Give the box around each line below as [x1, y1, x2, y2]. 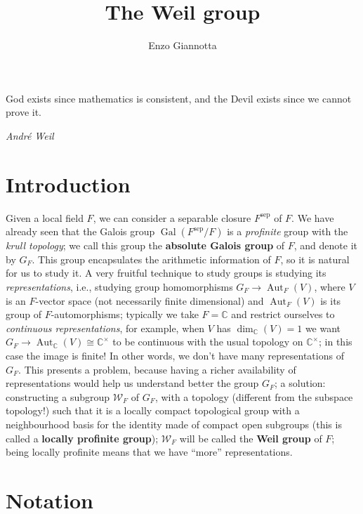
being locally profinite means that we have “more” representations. [6, 444, 293, 459]
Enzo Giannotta [148, 38, 217, 53]
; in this [319, 334, 352, 349]
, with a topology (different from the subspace [154, 389, 353, 404]
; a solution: [275, 376, 326, 390]
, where [314, 279, 345, 294]
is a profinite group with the [227, 224, 348, 239]
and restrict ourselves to [231, 307, 335, 322]
